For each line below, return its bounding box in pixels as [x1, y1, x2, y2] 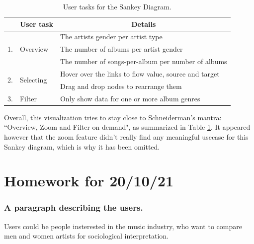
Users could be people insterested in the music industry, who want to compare [4, 221, 242, 231]
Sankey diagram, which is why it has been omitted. [4, 141, 160, 152]
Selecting [19, 75, 47, 85]
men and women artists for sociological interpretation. [4, 231, 169, 241]
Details [131, 18, 156, 29]
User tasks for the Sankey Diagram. [63, 1, 171, 11]
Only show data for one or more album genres [60, 93, 200, 103]
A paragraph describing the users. [4, 201, 143, 214]
